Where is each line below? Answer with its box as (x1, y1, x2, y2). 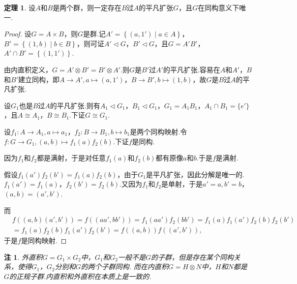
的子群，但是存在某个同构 (151, 252, 234, 262)
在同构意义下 (198, 2, 239, 12)
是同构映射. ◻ (21, 235, 67, 246)
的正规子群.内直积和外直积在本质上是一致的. (9, 271, 151, 281)
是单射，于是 (161, 179, 203, 189)
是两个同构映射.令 (130, 126, 187, 136)
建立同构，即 (18, 74, 59, 84)
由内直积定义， (4, 64, 52, 74)
